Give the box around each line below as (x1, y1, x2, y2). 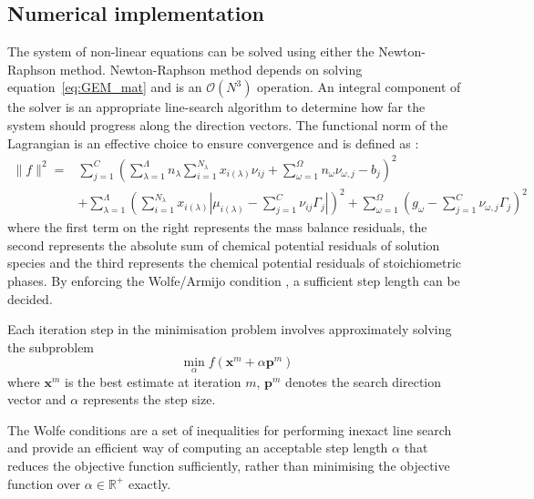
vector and (7, 390, 67, 409)
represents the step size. (82, 390, 216, 409)
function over (7, 474, 81, 493)
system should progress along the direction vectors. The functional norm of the (7, 115, 448, 134)
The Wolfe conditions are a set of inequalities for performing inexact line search (7, 420, 452, 439)
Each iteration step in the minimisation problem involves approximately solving (7, 320, 452, 339)
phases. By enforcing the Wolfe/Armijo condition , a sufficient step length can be (7, 271, 460, 290)
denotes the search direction (285, 372, 442, 391)
